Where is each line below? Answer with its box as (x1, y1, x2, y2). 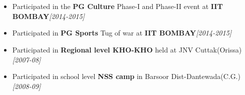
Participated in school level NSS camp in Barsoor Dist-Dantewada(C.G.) (12, 71, 240, 81)
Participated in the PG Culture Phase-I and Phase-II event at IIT (12, 1, 223, 11)
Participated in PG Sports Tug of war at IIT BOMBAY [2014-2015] (12, 27, 232, 38)
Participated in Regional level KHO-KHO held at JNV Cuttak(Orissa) (12, 44, 242, 54)
